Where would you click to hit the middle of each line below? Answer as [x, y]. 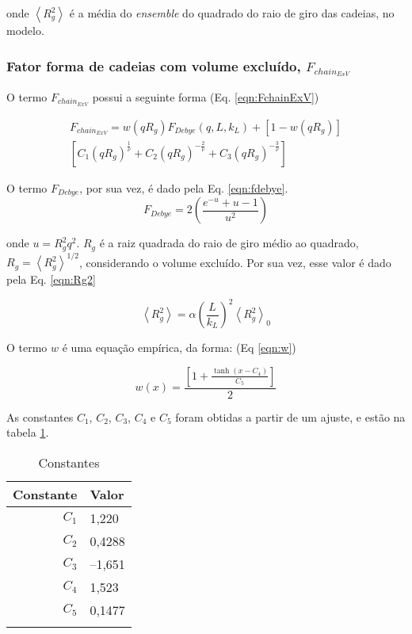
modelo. [25, 30]
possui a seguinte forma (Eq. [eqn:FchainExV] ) [206, 96]
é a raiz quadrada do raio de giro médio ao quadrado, [229, 243]
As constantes [40, 416]
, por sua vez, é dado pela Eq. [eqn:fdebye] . [184, 187]
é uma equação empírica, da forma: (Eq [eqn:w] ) [179, 348]
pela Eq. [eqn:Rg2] [51, 279]
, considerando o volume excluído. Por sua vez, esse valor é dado [235, 262]
